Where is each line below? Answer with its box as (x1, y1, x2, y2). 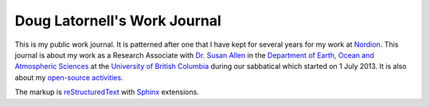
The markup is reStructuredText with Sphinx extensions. (14, 87, 199, 97)
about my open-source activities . (14, 72, 123, 82)
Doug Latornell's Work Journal (14, 12, 222, 29)
